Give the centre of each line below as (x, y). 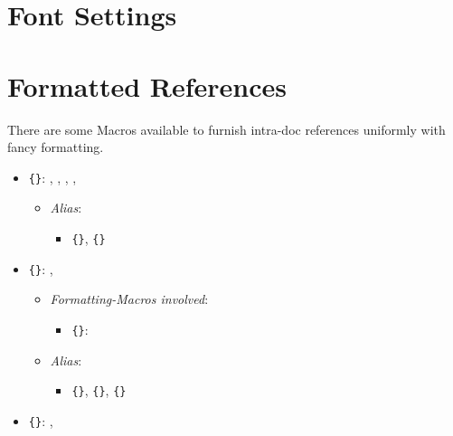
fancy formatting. (56, 147)
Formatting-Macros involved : (129, 299)
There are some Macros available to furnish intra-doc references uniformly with (226, 129)
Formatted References (147, 85)
